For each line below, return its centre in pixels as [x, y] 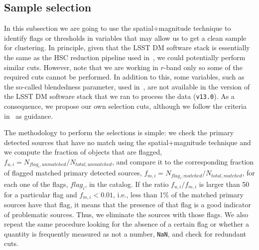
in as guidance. [29, 116]
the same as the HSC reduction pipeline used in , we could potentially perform [125, 57]
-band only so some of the [203, 67]
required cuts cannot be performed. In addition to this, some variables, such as [124, 77]
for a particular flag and [41, 194]
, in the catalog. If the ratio [127, 184]
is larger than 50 [224, 184]
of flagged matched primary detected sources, [73, 173]
